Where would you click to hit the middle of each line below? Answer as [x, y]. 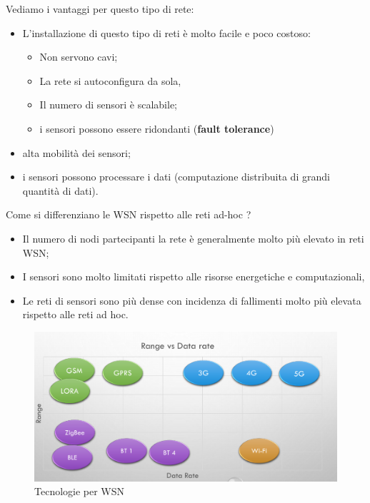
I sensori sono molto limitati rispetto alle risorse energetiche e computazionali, [194, 276]
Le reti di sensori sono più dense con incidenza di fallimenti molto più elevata [192, 300]
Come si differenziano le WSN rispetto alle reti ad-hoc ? [129, 214]
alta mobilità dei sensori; [76, 152]
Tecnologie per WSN [80, 491]
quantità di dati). [60, 190]
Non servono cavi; [79, 57]
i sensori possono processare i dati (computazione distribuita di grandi [176, 177]
